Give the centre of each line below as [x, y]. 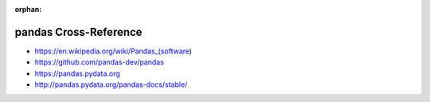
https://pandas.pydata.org [78, 73]
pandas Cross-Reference [78, 32]
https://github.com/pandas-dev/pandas [100, 62]
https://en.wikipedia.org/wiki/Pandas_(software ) [113, 51]
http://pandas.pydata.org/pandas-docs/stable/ [111, 84]
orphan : [28, 9]
